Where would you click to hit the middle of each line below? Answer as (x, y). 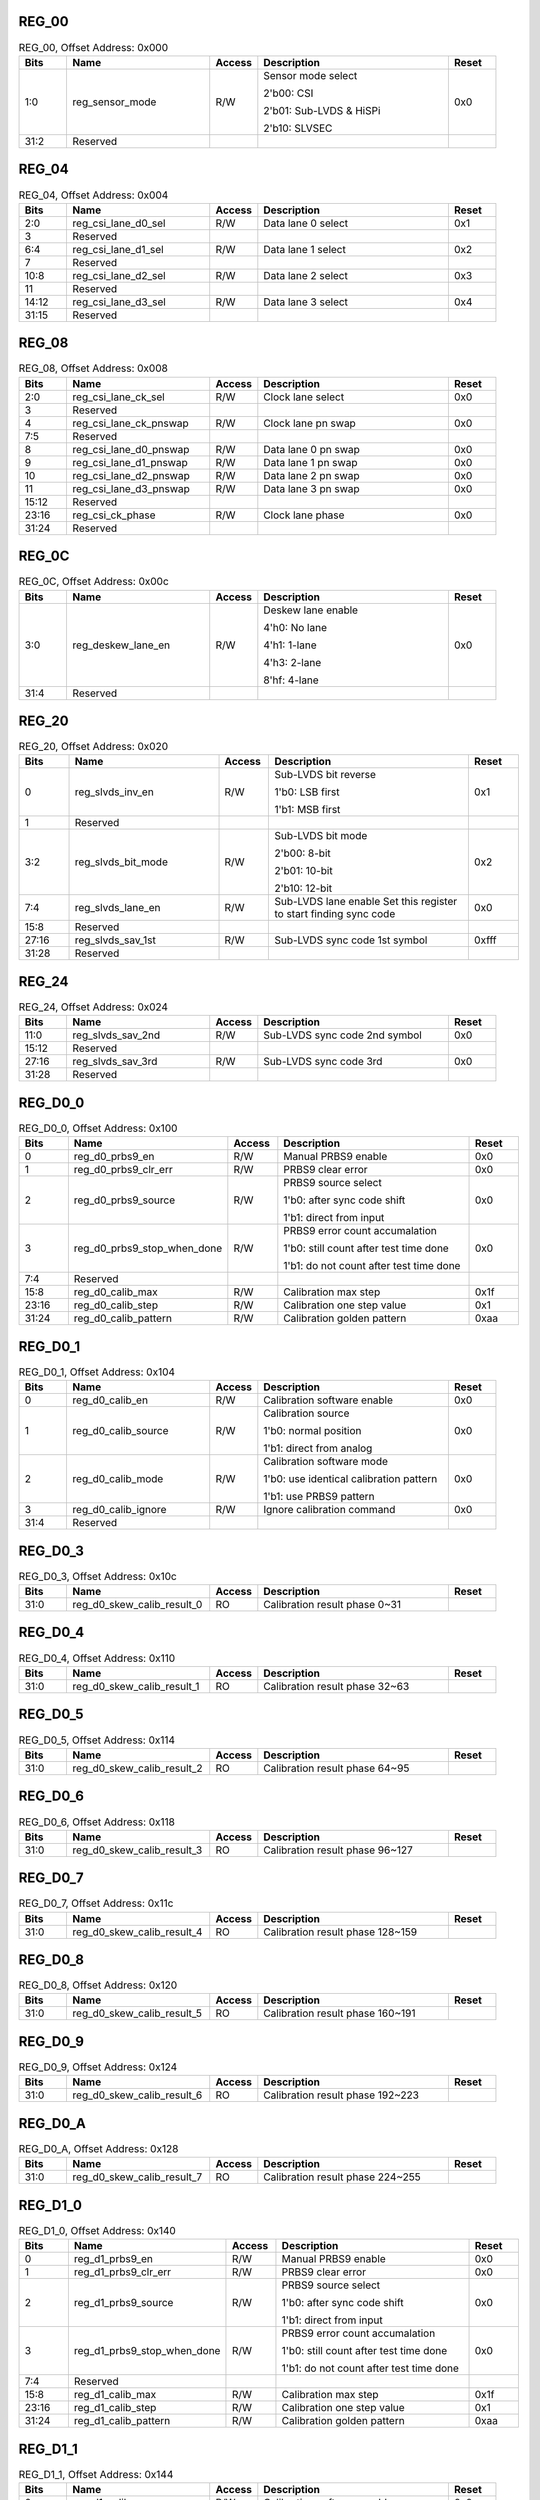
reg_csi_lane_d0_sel (119, 223)
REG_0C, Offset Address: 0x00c (93, 582)
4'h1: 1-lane (290, 645)
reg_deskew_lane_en (121, 645)
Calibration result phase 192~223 (341, 2095)
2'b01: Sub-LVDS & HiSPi (322, 110)
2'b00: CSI (288, 93)
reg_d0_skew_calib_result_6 (137, 2095)
